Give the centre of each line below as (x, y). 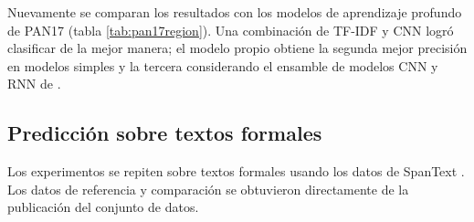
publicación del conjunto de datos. (103, 207)
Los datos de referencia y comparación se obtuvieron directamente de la (208, 189)
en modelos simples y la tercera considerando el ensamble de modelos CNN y (223, 65)
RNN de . (34, 84)
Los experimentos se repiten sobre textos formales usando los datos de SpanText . (236, 171)
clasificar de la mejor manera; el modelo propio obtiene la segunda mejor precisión (237, 48)
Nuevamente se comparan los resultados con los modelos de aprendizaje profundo (235, 12)
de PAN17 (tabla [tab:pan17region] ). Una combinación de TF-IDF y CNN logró (231, 30)
